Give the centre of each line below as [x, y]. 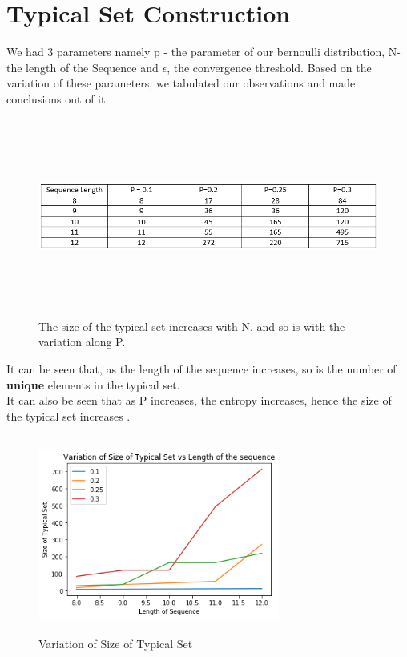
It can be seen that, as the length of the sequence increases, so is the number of [201, 368]
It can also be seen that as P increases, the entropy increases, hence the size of [199, 400]
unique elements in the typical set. [93, 384]
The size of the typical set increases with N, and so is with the [192, 326]
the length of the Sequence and [83, 67]
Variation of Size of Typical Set [116, 643]
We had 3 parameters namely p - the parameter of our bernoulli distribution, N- [204, 52]
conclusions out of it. [58, 98]
